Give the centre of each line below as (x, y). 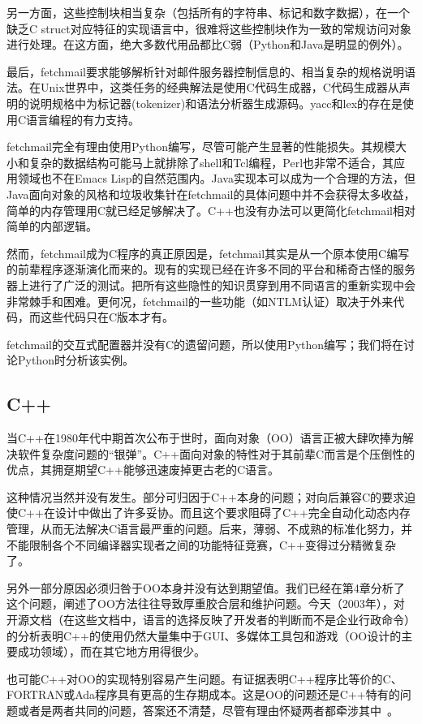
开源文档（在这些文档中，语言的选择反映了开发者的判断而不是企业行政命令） (211, 620)
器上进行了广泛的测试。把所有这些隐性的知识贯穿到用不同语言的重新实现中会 (211, 284)
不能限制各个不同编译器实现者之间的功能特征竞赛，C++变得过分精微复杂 (201, 544)
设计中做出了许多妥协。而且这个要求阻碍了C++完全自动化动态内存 (233, 513)
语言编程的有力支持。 (83, 119)
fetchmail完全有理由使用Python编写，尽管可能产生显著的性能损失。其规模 (201, 147)
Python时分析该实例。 (75, 360)
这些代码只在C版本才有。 (107, 317)
